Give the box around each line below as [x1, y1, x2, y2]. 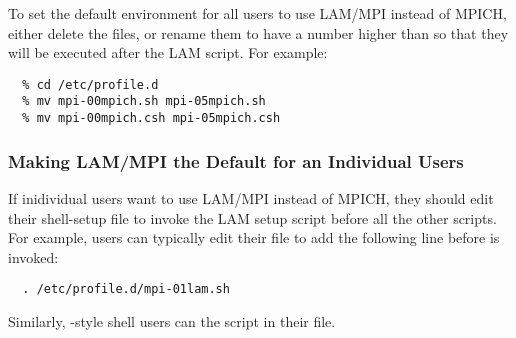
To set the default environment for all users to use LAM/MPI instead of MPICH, [8, 3, 507, 23]
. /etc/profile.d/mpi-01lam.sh [22, 282, 230, 297]
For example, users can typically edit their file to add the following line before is [8, 227, 500, 248]
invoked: [8, 246, 59, 267]
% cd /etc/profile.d [22, 77, 159, 92]
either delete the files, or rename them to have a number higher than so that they [8, 22, 509, 43]
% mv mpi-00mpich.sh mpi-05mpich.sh [22, 94, 266, 109]
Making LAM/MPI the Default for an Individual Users [8, 148, 464, 173]
